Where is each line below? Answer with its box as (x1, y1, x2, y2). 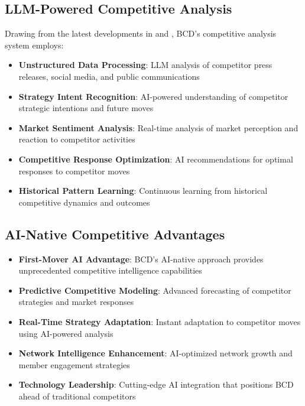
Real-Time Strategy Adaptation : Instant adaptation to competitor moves (18, 315, 301, 327)
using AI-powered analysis (18, 327, 113, 339)
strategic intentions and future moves (18, 102, 154, 114)
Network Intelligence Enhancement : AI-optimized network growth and (18, 347, 293, 359)
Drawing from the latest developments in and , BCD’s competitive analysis (5, 27, 277, 40)
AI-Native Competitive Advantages (5, 225, 225, 243)
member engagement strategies (18, 358, 130, 371)
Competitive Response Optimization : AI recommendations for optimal (18, 152, 293, 165)
